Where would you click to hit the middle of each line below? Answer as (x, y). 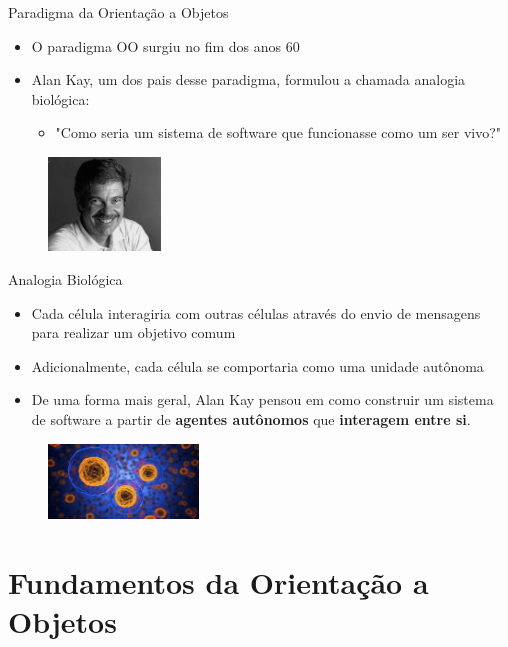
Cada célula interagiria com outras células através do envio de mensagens (256, 312)
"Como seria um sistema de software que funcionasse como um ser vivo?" (278, 132)
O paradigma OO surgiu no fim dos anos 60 (165, 45)
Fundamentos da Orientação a (218, 581)
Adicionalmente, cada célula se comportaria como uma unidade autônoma (257, 365)
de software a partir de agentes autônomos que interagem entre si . (251, 419)
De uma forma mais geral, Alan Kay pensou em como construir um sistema (262, 399)
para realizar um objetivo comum (133, 332)
